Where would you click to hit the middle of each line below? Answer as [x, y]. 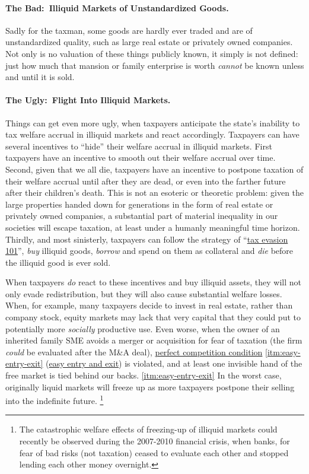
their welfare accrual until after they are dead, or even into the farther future [146, 181]
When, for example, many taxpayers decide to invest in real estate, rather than [149, 305]
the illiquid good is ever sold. [58, 262]
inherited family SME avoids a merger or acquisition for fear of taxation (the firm [154, 340]
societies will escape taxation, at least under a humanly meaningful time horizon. [153, 227]
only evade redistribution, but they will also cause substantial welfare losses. [144, 293]
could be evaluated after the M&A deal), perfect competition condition [134, 351]
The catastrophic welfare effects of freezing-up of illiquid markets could [148, 429]
